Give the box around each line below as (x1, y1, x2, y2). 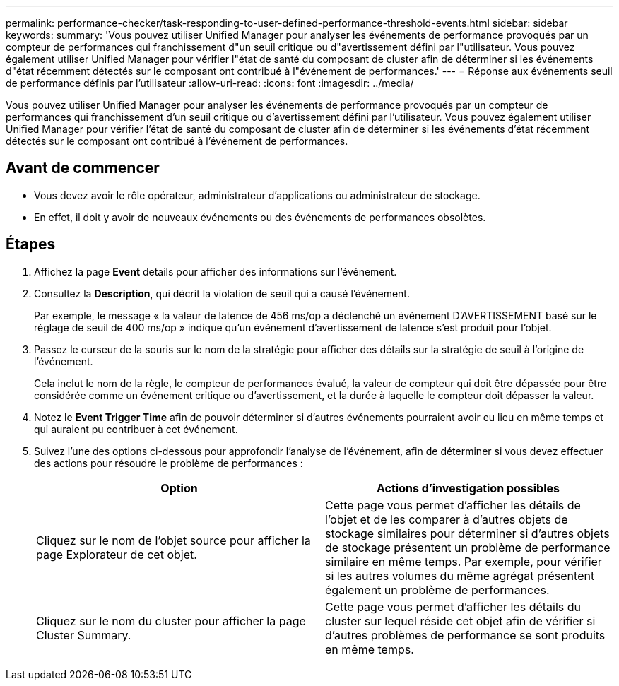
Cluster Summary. (36, 627, 131, 642)
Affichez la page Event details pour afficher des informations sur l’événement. (34, 265, 397, 278)
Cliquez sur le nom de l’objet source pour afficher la (36, 533, 311, 548)
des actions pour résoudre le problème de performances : (34, 456, 303, 469)
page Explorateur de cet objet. (36, 547, 197, 562)
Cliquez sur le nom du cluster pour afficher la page (36, 613, 306, 628)
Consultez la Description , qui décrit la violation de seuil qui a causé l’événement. (34, 287, 410, 300)
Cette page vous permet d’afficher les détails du (325, 599, 582, 614)
